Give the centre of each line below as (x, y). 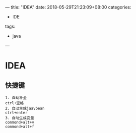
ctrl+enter (16, 113)
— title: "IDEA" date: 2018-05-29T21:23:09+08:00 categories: (68, 7)
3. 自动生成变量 (20, 118)
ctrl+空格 (14, 103)
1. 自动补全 (16, 98)
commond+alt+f (20, 127)
